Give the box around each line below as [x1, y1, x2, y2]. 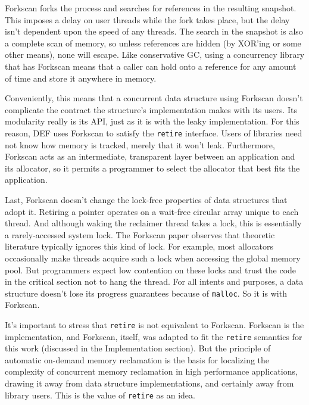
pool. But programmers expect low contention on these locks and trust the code [5, 263, 296, 276]
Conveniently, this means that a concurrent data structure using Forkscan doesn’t [5, 92, 303, 104]
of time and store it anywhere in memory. [5, 71, 157, 84]
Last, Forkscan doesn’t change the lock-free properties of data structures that [5, 193, 288, 205]
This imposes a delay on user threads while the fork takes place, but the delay [5, 13, 290, 26]
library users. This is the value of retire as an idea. [5, 388, 195, 401]
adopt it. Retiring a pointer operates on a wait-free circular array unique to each [5, 205, 299, 217]
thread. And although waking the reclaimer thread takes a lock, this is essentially [5, 217, 302, 229]
